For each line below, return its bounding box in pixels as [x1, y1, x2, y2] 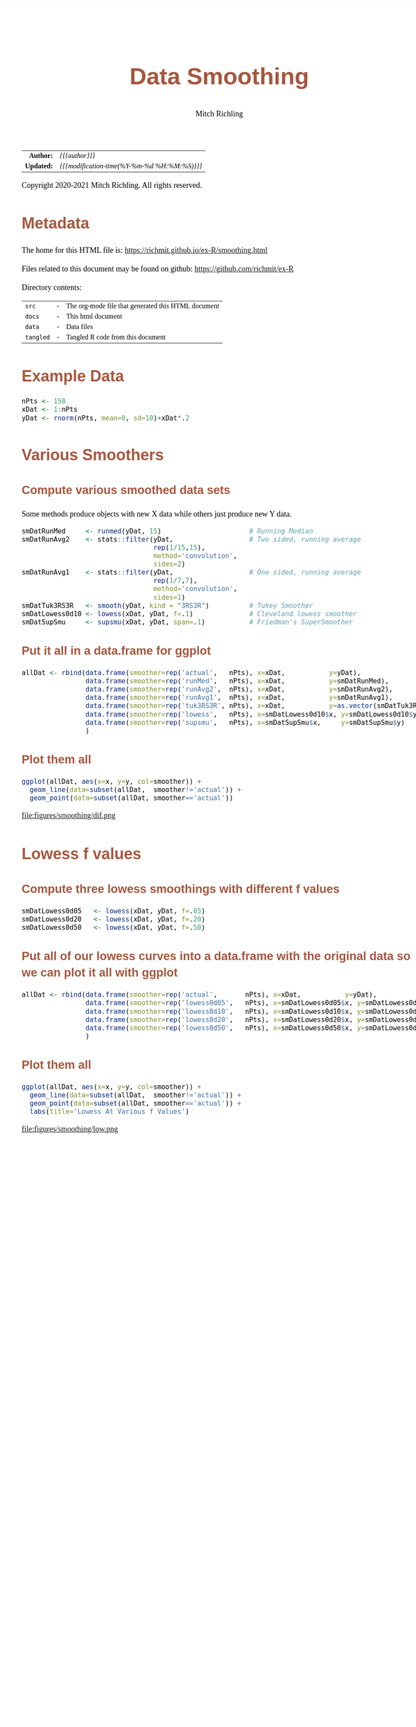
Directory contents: [21, 283, 83, 292]
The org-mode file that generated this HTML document [66, 302, 220, 310]
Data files [66, 323, 94, 331]
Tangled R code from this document [66, 333, 166, 342]
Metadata [21, 214, 90, 233]
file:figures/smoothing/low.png [21, 1124, 119, 1134]
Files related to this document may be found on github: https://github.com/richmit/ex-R [21, 264, 294, 274]
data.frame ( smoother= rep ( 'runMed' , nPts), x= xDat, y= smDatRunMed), [85, 677, 390, 686]
